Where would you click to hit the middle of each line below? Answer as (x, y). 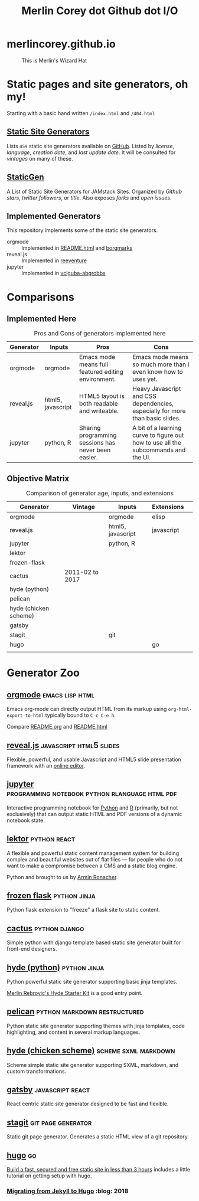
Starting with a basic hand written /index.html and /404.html (81, 113)
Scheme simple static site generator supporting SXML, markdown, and (93, 1065)
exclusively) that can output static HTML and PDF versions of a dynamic (94, 814)
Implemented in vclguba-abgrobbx (63, 273)
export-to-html (25, 716)
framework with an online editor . (46, 765)
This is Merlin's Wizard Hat (54, 60)
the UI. (142, 458)
